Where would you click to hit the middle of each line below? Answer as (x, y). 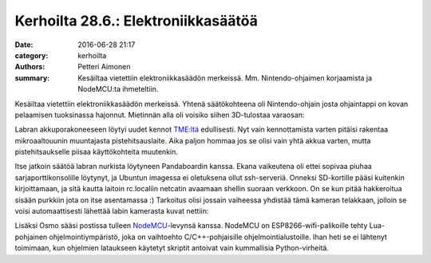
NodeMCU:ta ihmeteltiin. (118, 89)
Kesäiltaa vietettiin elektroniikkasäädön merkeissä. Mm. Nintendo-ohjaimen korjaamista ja (225, 78)
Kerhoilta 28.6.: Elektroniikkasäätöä (136, 21)
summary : (32, 78)
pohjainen (31, 237)
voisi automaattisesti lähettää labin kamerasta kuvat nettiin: (112, 211)
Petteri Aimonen (104, 67)
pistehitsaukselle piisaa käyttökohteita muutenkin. (97, 152)
